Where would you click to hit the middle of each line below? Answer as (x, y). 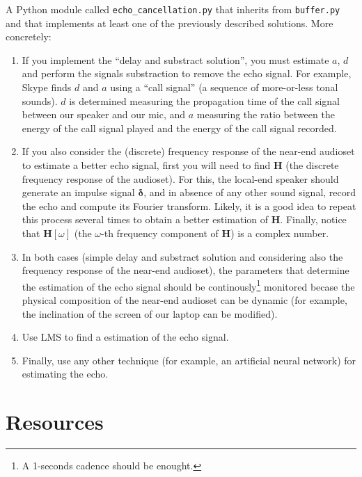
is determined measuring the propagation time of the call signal (204, 100)
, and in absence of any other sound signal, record (250, 192)
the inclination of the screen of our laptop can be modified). (150, 313)
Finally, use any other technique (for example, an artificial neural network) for (189, 360)
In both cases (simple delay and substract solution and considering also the (182, 256)
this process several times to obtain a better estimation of (145, 219)
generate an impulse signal (78, 192)
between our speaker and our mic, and (104, 114)
